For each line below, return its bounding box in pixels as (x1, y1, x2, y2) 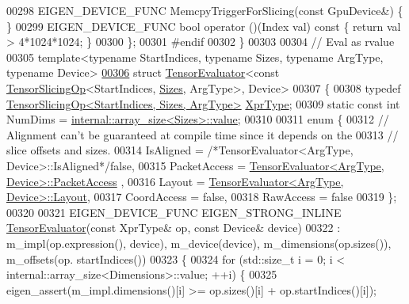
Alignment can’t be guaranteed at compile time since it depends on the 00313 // (6, 126, 399, 142)
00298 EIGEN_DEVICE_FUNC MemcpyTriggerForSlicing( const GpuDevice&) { (6, 2, 403, 18)
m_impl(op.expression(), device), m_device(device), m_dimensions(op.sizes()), (6, 234, 392, 251)
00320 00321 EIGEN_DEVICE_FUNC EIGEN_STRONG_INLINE (6, 203, 342, 220)
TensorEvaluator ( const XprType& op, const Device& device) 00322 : (6, 219, 341, 236)
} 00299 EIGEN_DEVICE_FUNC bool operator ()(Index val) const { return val (6, 17, 401, 34)
